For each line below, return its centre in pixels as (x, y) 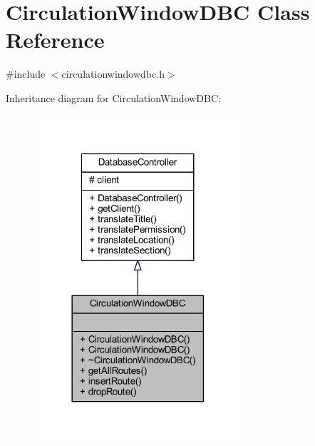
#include (26, 74)
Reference (55, 40)
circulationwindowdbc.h (113, 74)
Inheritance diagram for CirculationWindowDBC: (113, 97)
